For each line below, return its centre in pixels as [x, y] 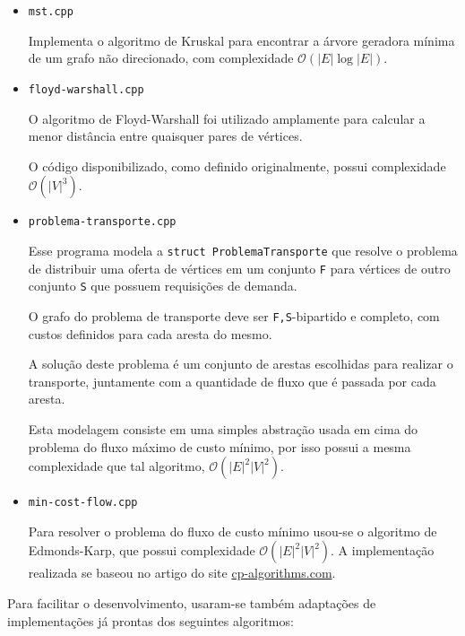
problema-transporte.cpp [102, 222]
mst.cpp [51, 12]
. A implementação [383, 550]
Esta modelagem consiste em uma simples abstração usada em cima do [223, 428]
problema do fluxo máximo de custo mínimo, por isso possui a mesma [220, 446]
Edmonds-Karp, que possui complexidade [142, 550]
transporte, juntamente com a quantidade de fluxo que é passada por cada [232, 381]
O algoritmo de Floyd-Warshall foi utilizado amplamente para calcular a [227, 118]
